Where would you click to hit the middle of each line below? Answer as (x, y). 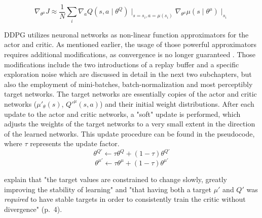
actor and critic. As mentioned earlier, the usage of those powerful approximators (130, 44)
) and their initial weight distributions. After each (177, 103)
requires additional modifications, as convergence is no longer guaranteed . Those (130, 54)
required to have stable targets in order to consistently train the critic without (125, 199)
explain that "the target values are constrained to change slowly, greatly (116, 179)
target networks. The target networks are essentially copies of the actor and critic (130, 94)
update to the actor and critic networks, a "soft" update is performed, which (122, 114)
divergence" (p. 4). (33, 209)
